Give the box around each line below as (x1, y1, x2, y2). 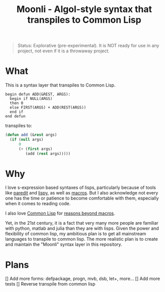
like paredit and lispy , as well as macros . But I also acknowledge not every (5, 190, 158, 196)
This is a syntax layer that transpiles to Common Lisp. (5, 82, 116, 88)
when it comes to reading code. (5, 201, 71, 207)
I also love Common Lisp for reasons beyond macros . (5, 210, 115, 217)
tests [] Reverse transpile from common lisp (5, 281, 96, 287)
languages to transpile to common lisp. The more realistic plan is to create (5, 236, 158, 242)
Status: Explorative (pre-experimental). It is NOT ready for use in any (17, 43, 159, 49)
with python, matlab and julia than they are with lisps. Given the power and (5, 225, 159, 232)
